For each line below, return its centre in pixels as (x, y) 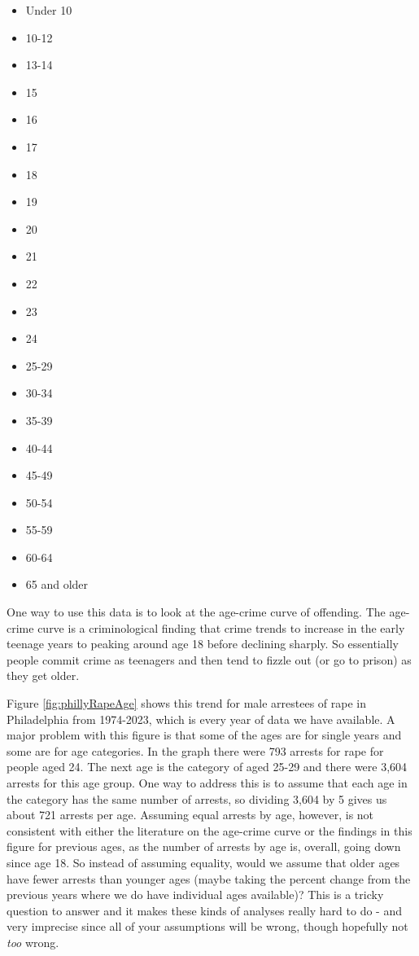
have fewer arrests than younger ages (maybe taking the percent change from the (209, 878)
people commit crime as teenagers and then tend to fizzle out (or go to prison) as (209, 659)
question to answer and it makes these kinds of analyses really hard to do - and (204, 910)
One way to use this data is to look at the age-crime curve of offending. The (196, 612)
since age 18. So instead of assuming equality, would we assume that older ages (203, 862)
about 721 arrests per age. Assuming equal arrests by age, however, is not (190, 815)
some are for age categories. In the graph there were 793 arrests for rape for (195, 750)
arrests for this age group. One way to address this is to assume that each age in (207, 783)
